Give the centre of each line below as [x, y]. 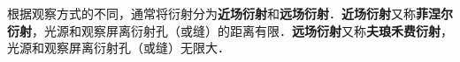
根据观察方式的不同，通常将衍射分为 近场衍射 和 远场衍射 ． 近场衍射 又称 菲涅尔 [230, 13]
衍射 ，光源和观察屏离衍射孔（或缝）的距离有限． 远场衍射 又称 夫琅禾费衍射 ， [230, 30]
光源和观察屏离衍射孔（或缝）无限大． [119, 48]
